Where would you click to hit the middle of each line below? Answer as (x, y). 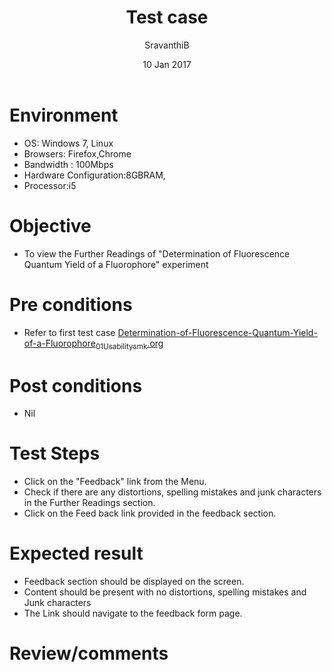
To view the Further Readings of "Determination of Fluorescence (157, 253)
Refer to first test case (69, 332)
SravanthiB (167, 45)
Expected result (76, 553)
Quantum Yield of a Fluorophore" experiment (116, 264)
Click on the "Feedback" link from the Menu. (115, 482)
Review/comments (89, 653)
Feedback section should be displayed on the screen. (134, 582)
